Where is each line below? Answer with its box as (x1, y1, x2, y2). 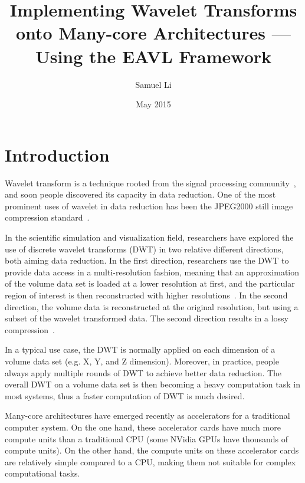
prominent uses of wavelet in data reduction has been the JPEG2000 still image (5, 199, 293, 212)
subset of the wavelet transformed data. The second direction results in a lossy (5, 312, 289, 324)
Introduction (5, 142, 110, 166)
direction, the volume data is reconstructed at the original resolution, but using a (5, 300, 299, 313)
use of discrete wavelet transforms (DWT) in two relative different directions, (5, 242, 284, 255)
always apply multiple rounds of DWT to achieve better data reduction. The (5, 366, 282, 379)
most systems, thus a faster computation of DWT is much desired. (5, 389, 245, 402)
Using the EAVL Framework (35, 44, 272, 68)
